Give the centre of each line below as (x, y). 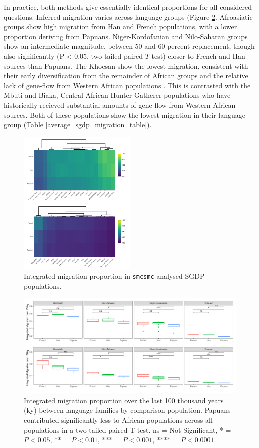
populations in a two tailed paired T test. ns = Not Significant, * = (128, 430)
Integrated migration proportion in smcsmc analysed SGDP (114, 276)
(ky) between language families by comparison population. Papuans (127, 410)
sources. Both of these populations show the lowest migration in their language (125, 115)
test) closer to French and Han (198, 55)
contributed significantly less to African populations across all (118, 420)
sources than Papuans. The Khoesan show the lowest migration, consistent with (126, 65)
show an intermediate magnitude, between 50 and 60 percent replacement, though (129, 46)
